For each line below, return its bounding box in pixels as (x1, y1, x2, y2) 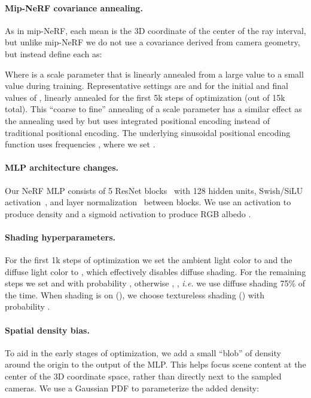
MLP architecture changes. (5, 161, 118, 174)
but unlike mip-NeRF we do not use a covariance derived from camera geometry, (5, 36, 300, 48)
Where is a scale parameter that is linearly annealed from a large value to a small (5, 67, 304, 80)
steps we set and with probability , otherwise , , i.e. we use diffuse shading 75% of (5, 277, 306, 289)
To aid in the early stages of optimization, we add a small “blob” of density (5, 346, 281, 359)
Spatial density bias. (5, 323, 90, 336)
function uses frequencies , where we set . (5, 138, 155, 150)
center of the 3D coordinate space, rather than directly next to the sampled (5, 370, 282, 382)
